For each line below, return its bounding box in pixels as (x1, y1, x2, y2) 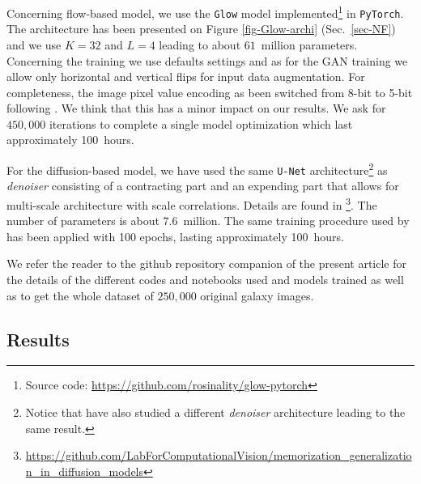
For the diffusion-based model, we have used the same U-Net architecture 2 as (6, 159, 388, 178)
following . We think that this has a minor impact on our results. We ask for (6, 100, 386, 117)
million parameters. (261, 36, 358, 53)
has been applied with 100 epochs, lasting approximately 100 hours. (6, 227, 344, 244)
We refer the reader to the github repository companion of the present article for (6, 255, 407, 272)
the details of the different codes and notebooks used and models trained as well (6, 271, 404, 287)
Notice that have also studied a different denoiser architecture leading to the (25, 403, 406, 420)
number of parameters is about (6, 212, 159, 229)
